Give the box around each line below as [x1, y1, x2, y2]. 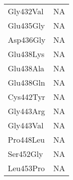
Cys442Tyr [8, 91, 46, 102]
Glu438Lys [8, 48, 45, 60]
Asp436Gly [8, 34, 46, 45]
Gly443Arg [8, 105, 45, 117]
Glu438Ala [8, 62, 45, 74]
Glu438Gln [8, 77, 45, 88]
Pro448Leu [8, 134, 45, 145]
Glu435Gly [8, 20, 45, 31]
